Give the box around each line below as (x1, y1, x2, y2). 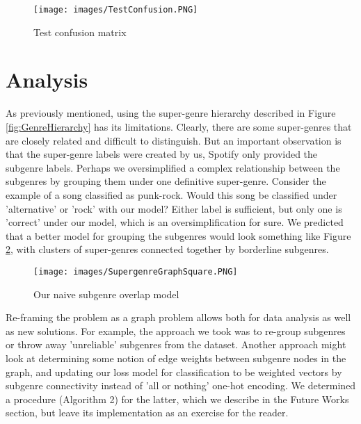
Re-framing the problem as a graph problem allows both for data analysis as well (6, 310, 351, 325)
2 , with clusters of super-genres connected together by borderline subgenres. (6, 242, 329, 256)
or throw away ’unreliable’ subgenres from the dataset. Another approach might (6, 337, 346, 352)
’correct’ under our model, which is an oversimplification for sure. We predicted (6, 215, 344, 229)
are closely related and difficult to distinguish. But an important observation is (6, 133, 342, 147)
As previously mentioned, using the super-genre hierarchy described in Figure (6, 106, 336, 120)
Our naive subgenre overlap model (33, 286, 179, 301)
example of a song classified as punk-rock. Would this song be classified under (6, 187, 337, 202)
